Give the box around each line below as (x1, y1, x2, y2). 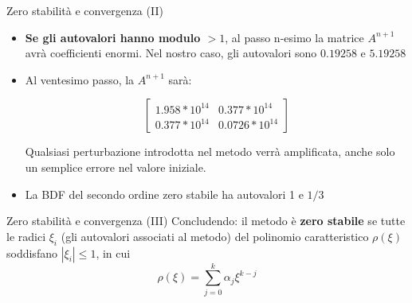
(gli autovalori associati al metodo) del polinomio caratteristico (61, 227, 369, 244)
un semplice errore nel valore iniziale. (25, 158, 206, 175)
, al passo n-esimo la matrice (225, 29, 364, 45)
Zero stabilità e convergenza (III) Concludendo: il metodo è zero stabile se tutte (6, 212, 406, 229)
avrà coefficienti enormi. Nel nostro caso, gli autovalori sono (25, 45, 317, 61)
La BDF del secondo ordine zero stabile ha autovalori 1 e (25, 185, 304, 202)
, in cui (96, 244, 131, 261)
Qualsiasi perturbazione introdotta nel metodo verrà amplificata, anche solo (25, 143, 395, 160)
